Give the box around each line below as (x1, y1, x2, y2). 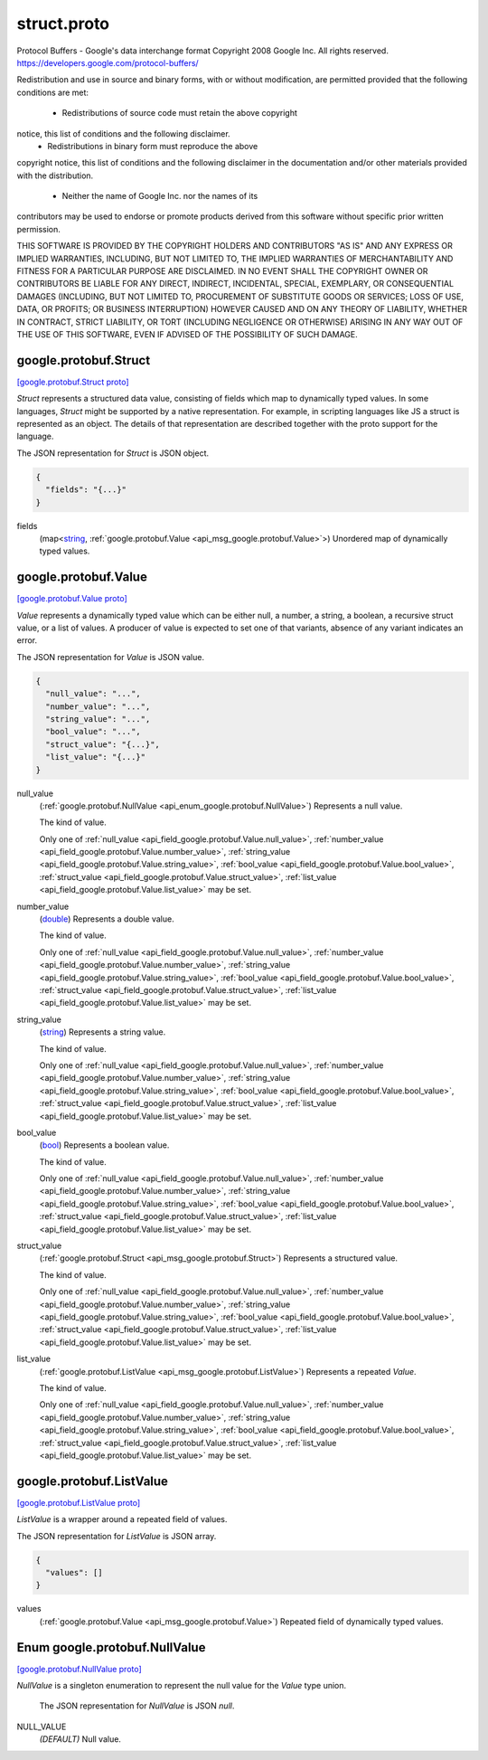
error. (16, 635, 38, 646)
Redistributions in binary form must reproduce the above (47, 140, 258, 151)
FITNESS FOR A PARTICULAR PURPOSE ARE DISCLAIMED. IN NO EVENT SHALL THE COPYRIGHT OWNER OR (16, 266, 428, 277)
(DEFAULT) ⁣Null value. (39, 1734, 122, 1745)
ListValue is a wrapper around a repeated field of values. (16, 1514, 228, 1525)
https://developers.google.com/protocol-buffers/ (16, 57, 199, 68)
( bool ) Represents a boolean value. (39, 1140, 170, 1150)
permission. (16, 223, 61, 234)
